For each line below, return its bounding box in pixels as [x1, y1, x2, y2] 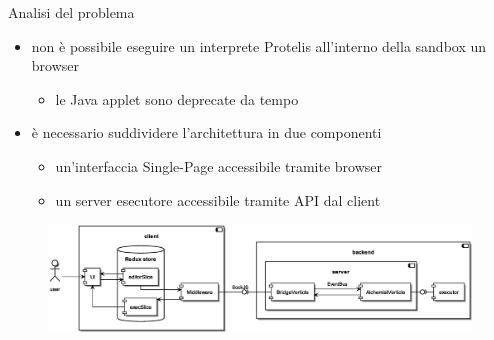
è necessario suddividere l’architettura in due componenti [31, 122, 382, 143]
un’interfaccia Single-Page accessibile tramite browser [55, 155, 383, 176]
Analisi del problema [8, 2, 135, 22]
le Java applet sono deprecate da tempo [55, 88, 299, 109]
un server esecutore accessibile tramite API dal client [55, 189, 381, 210]
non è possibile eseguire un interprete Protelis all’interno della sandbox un [31, 35, 487, 56]
